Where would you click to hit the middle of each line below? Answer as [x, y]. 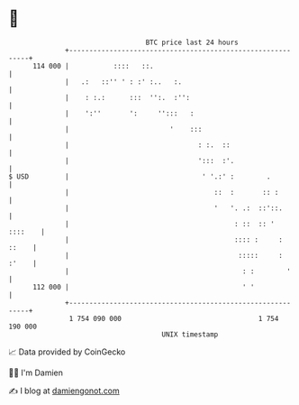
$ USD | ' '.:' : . [140, 176]
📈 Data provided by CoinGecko [67, 352]
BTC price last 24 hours [192, 42]
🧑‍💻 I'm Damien [36, 373]
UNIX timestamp [190, 334]
